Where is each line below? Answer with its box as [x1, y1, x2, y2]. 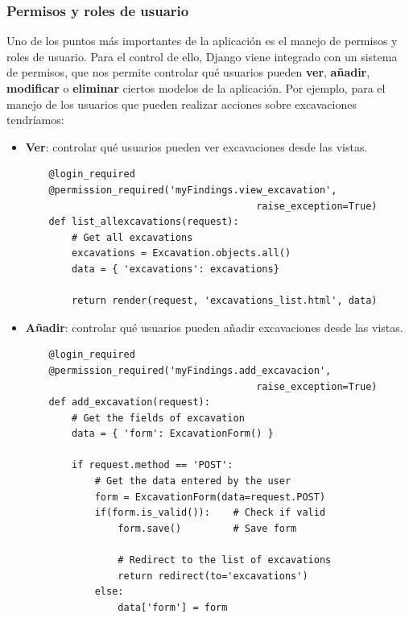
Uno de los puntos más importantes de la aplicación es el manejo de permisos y [6, 32, 398, 49]
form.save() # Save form [118, 522, 297, 534]
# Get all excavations [72, 231, 193, 243]
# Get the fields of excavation [72, 412, 245, 424]
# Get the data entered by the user [94, 475, 291, 487]
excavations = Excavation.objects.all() [72, 247, 291, 259]
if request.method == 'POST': [72, 459, 233, 471]
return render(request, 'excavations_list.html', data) [72, 295, 378, 307]
